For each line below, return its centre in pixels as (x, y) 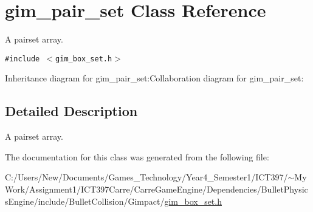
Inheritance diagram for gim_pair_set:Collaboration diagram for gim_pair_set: (154, 78)
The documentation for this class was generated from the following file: (137, 156)
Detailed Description (71, 111)
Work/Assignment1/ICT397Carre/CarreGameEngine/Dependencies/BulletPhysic (156, 189)
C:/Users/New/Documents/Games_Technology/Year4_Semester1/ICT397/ (146, 177)
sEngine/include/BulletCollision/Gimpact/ (85, 201)
